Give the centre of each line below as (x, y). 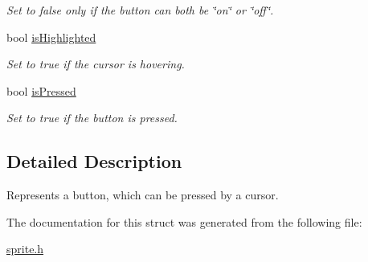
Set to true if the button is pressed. (92, 118)
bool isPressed (41, 90)
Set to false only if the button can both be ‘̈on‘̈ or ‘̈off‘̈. (140, 10)
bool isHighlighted (51, 37)
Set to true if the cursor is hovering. (96, 64)
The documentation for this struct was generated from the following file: (184, 221)
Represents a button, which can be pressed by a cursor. (143, 195)
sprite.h (25, 249)
